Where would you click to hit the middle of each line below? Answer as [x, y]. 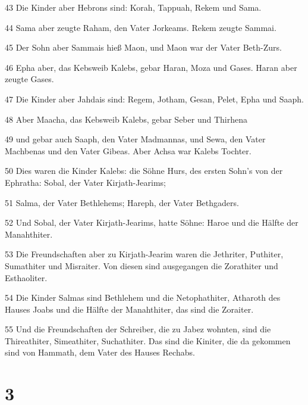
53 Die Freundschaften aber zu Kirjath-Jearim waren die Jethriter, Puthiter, [144, 254]
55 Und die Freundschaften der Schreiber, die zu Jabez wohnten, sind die [138, 329]
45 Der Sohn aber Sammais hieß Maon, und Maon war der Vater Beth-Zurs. [143, 47]
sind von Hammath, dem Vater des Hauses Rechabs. [100, 352]
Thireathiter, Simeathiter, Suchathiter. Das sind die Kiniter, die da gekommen [148, 340]
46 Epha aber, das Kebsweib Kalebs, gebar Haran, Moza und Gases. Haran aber [151, 67]
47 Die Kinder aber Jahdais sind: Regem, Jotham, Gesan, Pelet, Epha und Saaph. [154, 99]
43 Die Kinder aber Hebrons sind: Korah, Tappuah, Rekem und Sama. [133, 7]
